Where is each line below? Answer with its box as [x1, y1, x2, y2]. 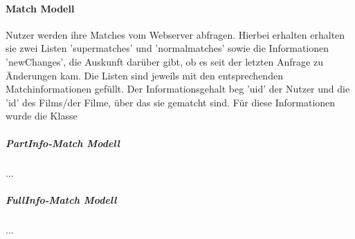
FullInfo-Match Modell [6, 192, 117, 207]
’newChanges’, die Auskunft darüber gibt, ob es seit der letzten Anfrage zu [6, 54, 323, 68]
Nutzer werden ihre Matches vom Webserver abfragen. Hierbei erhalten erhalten [6, 27, 345, 41]
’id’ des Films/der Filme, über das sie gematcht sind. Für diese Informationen [6, 95, 336, 109]
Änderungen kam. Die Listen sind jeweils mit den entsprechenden [6, 68, 283, 82]
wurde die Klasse [6, 108, 78, 123]
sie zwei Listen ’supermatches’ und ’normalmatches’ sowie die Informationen [6, 41, 329, 55]
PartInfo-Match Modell [6, 135, 120, 150]
